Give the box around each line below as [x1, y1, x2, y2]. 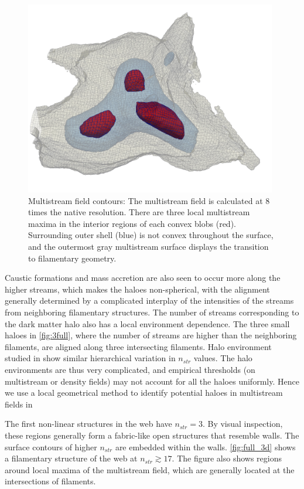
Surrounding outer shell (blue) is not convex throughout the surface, [28, 229, 274, 241]
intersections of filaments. [5, 475, 96, 487]
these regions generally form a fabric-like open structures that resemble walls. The [5, 429, 299, 441]
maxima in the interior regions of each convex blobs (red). [28, 217, 236, 229]
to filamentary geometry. [28, 252, 117, 264]
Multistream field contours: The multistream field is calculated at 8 [28, 194, 270, 206]
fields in [5, 398, 33, 410]
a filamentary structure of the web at [5, 452, 138, 464]
